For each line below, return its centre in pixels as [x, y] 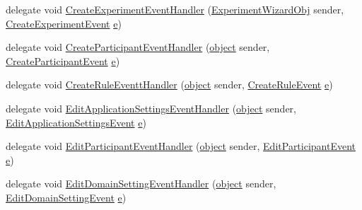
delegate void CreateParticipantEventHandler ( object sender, [138, 47]
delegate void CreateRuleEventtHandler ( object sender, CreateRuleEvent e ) [169, 84]
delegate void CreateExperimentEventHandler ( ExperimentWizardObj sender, [175, 9]
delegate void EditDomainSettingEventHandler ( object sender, [141, 183]
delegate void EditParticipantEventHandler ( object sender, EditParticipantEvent [181, 146]
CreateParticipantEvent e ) [63, 60]
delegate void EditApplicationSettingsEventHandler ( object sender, [151, 108]
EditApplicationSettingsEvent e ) [76, 122]
